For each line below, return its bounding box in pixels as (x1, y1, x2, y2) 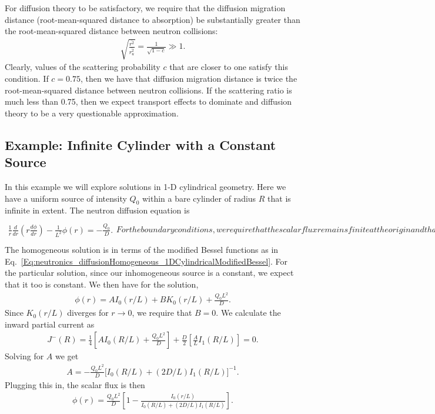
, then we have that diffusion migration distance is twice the (80, 72, 297, 84)
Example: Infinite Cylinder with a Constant (5, 135, 276, 153)
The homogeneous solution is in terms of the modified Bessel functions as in (5, 243, 279, 256)
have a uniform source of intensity (5, 192, 127, 204)
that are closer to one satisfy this (169, 61, 288, 73)
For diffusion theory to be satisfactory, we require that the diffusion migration (5, 2, 286, 14)
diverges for (67, 306, 109, 319)
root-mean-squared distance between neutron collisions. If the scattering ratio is (5, 84, 292, 96)
